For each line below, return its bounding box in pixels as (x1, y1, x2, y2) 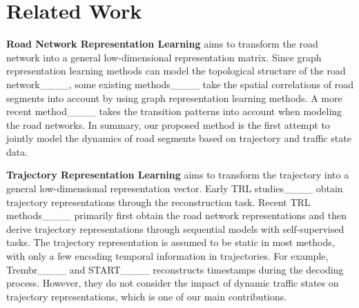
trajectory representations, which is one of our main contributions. (6, 289, 287, 303)
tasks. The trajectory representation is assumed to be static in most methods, (6, 235, 335, 249)
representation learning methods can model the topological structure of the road (6, 63, 346, 78)
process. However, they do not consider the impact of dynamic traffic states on (6, 276, 339, 290)
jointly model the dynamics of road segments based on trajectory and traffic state (6, 131, 351, 145)
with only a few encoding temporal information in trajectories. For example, (6, 249, 329, 263)
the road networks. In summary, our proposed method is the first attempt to (6, 117, 330, 132)
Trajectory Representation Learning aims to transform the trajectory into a (6, 167, 349, 182)
